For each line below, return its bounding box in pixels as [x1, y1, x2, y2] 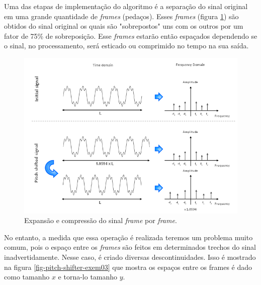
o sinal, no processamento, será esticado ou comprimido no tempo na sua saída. [4, 40, 249, 51]
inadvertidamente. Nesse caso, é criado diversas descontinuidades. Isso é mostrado [4, 251, 256, 262]
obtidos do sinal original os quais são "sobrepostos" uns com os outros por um [4, 21, 243, 31]
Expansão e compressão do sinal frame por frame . [24, 215, 177, 226]
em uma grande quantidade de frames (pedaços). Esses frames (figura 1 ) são [4, 11, 239, 21]
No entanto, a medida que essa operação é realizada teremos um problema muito [4, 232, 253, 242]
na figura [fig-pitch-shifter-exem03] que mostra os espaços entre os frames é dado [4, 261, 252, 272]
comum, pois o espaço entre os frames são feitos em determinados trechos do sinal [4, 242, 256, 252]
